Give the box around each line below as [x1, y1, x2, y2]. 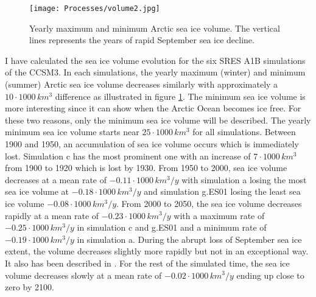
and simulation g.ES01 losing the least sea [144, 185, 301, 198]
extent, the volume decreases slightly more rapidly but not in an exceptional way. [5, 245, 309, 257]
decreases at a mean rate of [5, 173, 107, 186]
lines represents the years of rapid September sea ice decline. [29, 33, 255, 46]
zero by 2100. [5, 281, 54, 293]
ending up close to [236, 268, 304, 281]
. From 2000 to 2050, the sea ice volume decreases [116, 197, 302, 209]
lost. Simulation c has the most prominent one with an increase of [5, 149, 251, 162]
